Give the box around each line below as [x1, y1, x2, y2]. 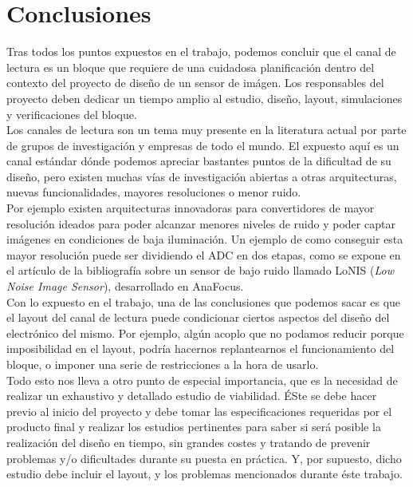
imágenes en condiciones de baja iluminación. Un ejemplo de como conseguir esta [6, 231, 403, 247]
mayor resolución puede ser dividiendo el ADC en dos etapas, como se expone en [6, 246, 401, 263]
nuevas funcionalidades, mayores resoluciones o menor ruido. [6, 184, 301, 200]
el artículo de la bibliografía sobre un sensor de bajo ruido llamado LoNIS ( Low [6, 262, 395, 279]
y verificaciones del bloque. [6, 105, 137, 122]
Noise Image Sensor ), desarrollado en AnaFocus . [6, 278, 244, 295]
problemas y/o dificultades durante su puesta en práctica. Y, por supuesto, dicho [6, 449, 402, 466]
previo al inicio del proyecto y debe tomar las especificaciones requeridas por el [6, 402, 392, 419]
